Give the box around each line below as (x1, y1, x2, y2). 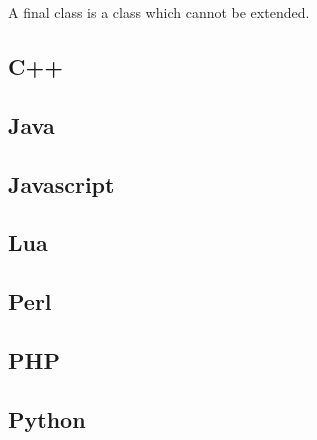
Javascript (8, 168, 115, 199)
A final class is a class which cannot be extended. (8, 2, 310, 22)
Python (8, 403, 86, 434)
